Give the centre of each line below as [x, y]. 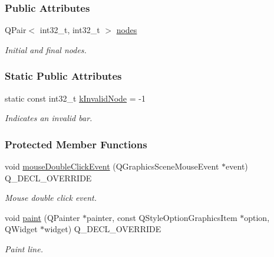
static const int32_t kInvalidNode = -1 [75, 98]
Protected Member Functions [76, 144]
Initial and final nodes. [46, 49]
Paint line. [24, 249]
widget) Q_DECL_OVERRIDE [103, 229]
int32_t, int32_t [70, 30]
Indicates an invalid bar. [49, 118]
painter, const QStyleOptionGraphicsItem [162, 217]
